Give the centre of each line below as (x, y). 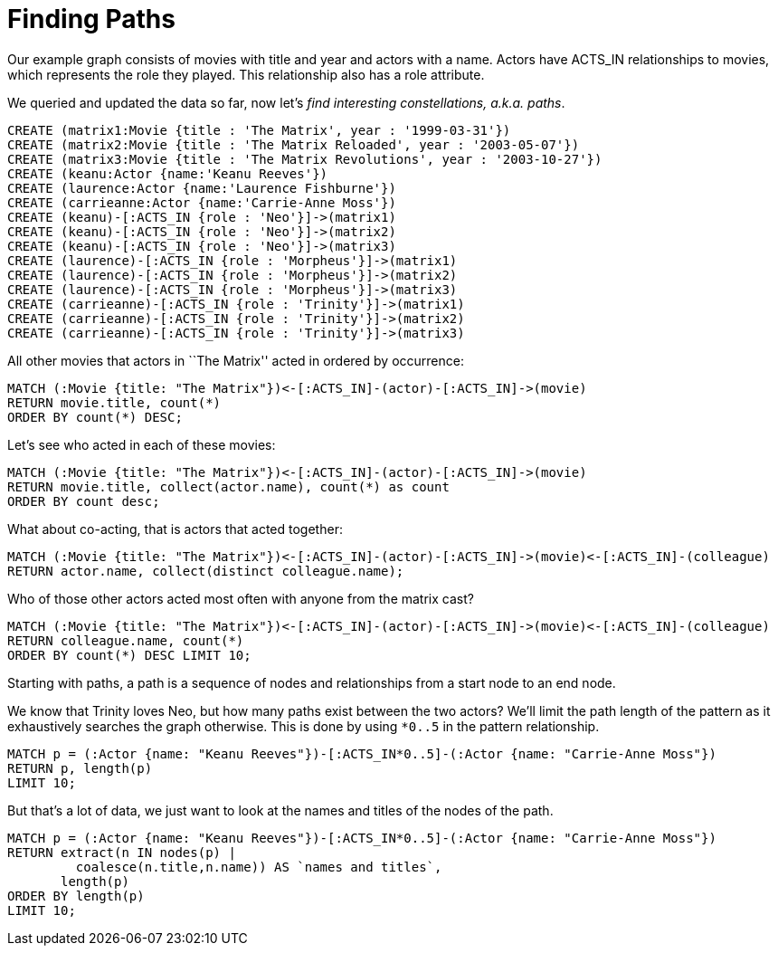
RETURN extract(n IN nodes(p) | (122, 852)
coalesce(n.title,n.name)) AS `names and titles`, (259, 867)
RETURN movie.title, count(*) (114, 402)
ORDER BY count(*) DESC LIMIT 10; (129, 655)
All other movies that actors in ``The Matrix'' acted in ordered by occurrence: (236, 360)
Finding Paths (91, 19)
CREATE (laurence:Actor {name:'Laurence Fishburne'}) (202, 188)
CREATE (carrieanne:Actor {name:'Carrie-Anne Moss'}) (202, 202)
